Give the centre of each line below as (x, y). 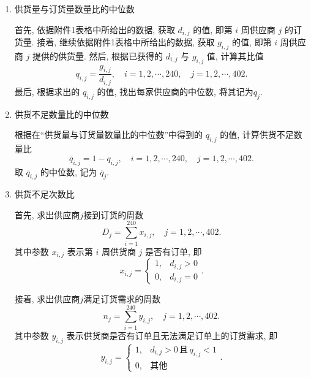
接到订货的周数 (114, 214)
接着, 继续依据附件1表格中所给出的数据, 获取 (126, 42)
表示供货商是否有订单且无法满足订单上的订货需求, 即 (172, 335)
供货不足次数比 (44, 194)
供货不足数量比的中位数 (62, 114)
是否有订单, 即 (174, 251)
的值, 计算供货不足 (257, 135)
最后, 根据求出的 (47, 91)
